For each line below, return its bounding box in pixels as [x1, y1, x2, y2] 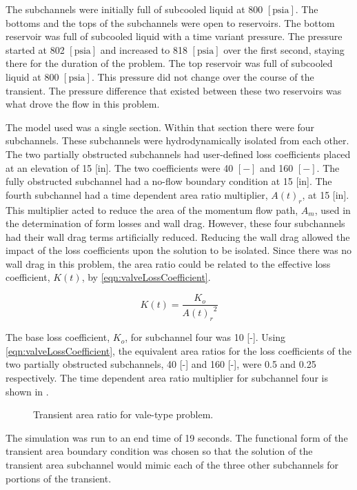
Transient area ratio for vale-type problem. [33, 407, 214, 422]
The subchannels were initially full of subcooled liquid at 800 [6, 2, 263, 16]
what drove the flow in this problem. [6, 97, 160, 111]
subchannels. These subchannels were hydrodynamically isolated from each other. [6, 133, 349, 148]
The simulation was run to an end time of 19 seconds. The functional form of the [6, 430, 348, 444]
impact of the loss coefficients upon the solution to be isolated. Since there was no [6, 243, 352, 257]
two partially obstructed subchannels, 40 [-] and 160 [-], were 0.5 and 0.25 [6, 357, 316, 371]
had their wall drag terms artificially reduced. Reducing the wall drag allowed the [6, 229, 350, 244]
